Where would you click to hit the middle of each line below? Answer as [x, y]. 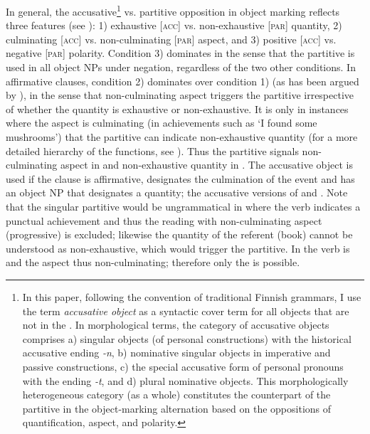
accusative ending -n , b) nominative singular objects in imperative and [176, 353]
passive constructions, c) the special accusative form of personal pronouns [183, 366]
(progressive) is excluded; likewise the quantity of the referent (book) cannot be [179, 234]
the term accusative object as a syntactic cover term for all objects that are [186, 311]
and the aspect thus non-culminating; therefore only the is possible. [153, 262]
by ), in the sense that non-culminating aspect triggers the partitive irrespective [180, 95]
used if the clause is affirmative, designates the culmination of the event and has [180, 178]
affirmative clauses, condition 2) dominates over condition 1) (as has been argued [183, 81]
